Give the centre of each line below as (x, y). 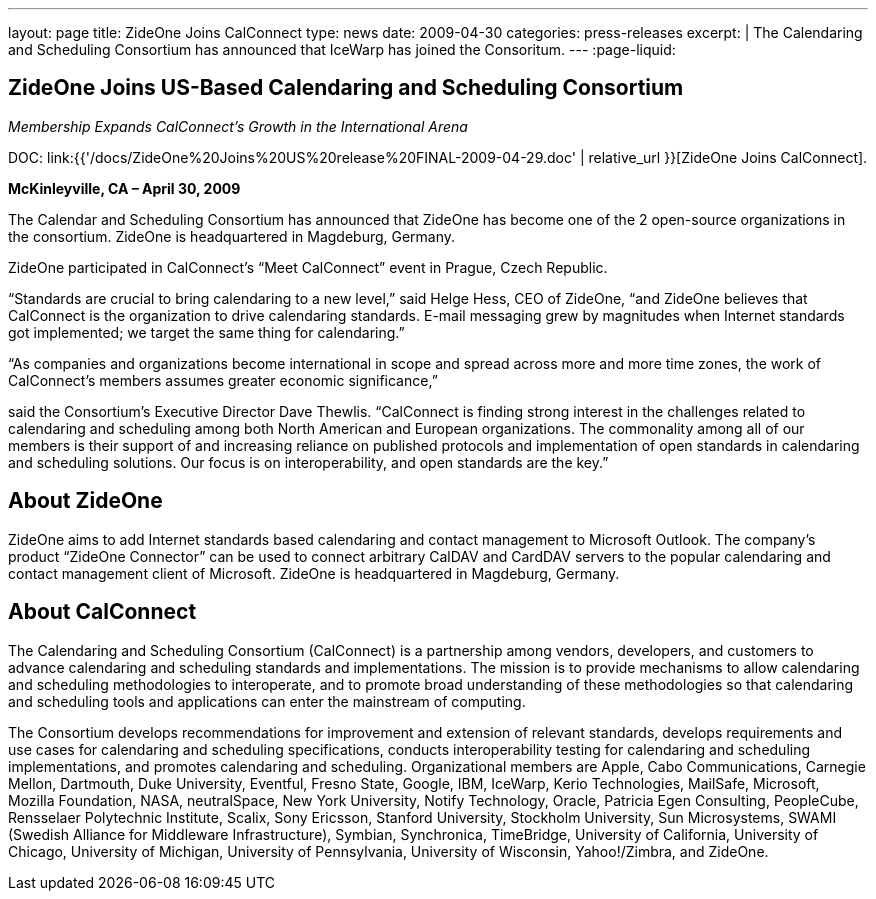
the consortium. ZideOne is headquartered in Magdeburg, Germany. (232, 236)
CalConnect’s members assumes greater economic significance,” (223, 380)
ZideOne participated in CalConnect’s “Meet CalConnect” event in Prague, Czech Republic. (308, 267)
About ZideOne (85, 501)
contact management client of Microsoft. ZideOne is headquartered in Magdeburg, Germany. (314, 573)
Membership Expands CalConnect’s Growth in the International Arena (238, 126)
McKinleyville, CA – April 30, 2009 (124, 188)
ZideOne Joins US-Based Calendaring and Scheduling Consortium (346, 88)
